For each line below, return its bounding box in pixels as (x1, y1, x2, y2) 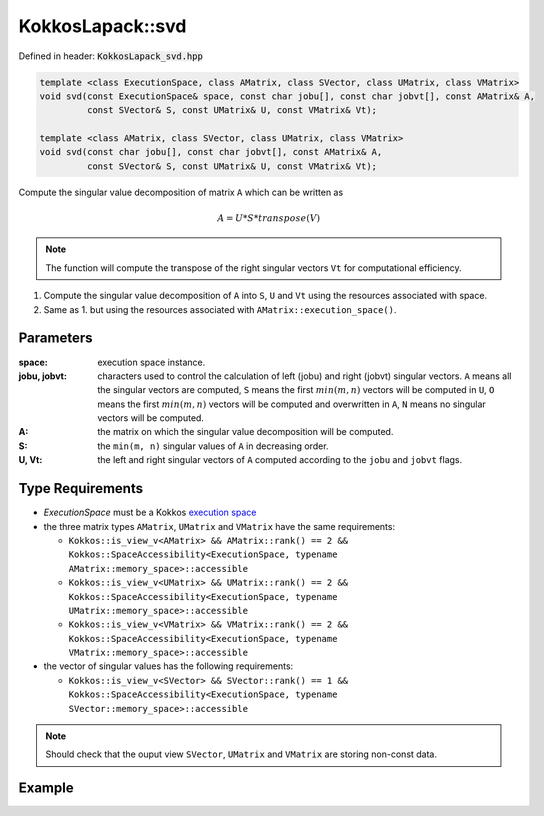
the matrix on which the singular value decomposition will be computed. (97, 426, 394, 438)
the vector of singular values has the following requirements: (43, 660, 294, 672)
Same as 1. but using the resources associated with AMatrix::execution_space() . (43, 303, 397, 315)
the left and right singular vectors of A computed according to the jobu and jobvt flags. (97, 454, 463, 466)
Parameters (18, 330, 93, 347)
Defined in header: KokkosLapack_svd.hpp (18, 50, 204, 62)
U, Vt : (18, 454, 43, 466)
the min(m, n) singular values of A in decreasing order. (97, 440, 329, 452)
